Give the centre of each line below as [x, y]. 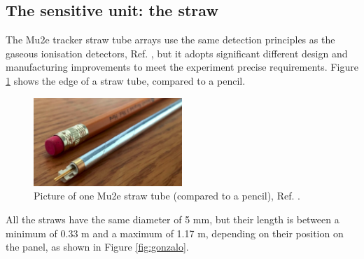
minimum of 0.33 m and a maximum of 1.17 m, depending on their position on [175, 233]
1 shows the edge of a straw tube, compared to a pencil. [126, 80]
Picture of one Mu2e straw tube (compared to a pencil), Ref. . [167, 196]
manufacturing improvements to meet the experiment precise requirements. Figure [182, 67]
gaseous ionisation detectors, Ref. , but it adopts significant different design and [177, 53]
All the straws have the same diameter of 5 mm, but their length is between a [173, 219]
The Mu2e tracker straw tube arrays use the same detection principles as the [170, 40]
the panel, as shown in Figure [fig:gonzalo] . [97, 247]
